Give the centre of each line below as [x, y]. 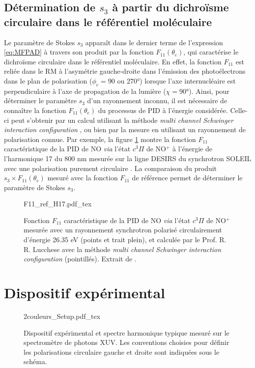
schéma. [35, 361]
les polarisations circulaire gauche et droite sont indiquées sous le [122, 352]
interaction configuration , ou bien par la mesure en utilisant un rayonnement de [125, 129]
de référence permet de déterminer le [187, 178]
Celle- [239, 110]
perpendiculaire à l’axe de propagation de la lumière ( [85, 91]
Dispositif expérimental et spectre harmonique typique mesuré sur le [127, 332]
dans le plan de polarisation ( [48, 80]
